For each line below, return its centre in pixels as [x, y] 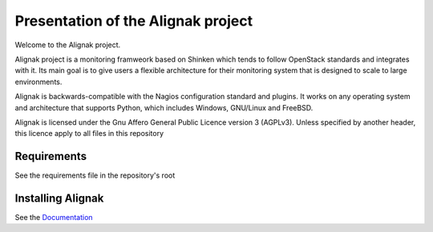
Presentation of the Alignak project [134, 21]
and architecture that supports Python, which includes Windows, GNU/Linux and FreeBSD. [164, 107]
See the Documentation [54, 218]
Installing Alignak [59, 198]
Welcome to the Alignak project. [68, 45]
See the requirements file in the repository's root [95, 175]
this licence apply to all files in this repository [89, 134]
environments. [38, 82]
